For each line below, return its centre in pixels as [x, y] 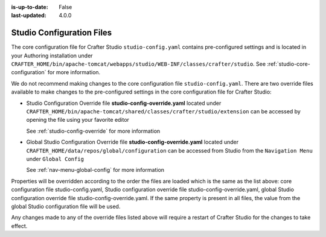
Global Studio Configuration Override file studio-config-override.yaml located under [133, 142]
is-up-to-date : [30, 7]
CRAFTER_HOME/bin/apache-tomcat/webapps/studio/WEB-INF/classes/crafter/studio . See [138, 64]
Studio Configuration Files [62, 33]
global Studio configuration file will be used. [66, 206]
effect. [19, 226]
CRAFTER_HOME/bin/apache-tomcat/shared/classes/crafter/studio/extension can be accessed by [164, 112]
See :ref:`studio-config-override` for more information [93, 131]
